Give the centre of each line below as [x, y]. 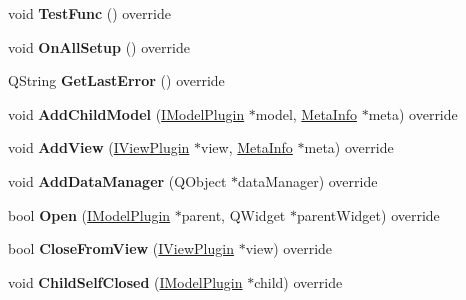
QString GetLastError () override [116, 80]
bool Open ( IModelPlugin [89, 214]
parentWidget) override [368, 214]
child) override [298, 281]
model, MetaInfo [306, 113]
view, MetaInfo [247, 147]
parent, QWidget [233, 214]
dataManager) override [308, 180]
